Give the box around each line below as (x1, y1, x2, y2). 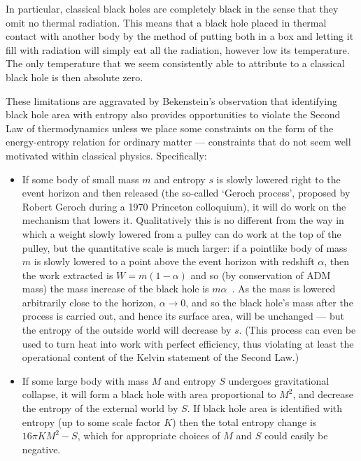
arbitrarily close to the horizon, (22, 295, 156, 309)
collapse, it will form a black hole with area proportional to (22, 387, 276, 402)
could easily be (264, 428, 328, 443)
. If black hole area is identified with (187, 401, 343, 416)
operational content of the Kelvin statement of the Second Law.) (22, 350, 299, 364)
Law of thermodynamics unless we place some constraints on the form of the (6, 120, 334, 135)
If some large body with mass (22, 373, 149, 388)
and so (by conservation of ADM (190, 267, 331, 282)
